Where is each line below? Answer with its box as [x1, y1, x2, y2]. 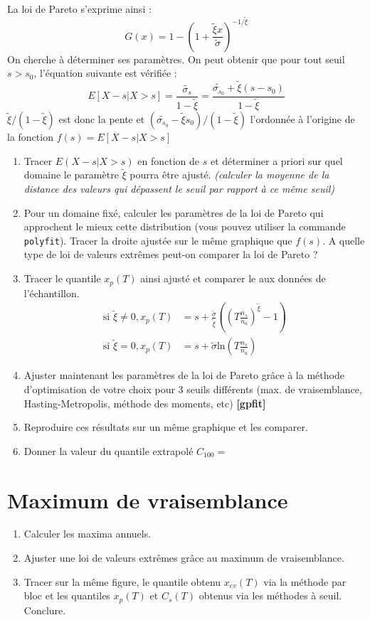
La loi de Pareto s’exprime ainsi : [7, 1, 152, 16]
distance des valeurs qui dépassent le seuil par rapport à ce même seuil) [23, 181, 335, 196]
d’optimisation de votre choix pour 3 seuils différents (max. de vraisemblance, [23, 381, 362, 396]
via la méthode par [263, 574, 347, 589]
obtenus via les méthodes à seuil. [199, 588, 342, 603]
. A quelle [322, 232, 365, 247]
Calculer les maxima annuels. [23, 526, 152, 541]
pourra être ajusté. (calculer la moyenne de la [129, 167, 329, 182]
